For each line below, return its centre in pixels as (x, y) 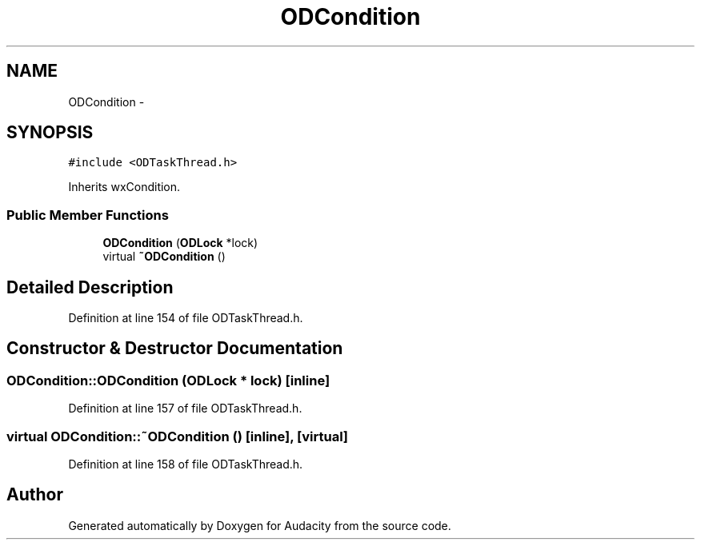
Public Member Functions (88, 215)
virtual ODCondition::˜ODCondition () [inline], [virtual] (178, 436)
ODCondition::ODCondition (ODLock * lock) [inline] (168, 380)
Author (35, 495)
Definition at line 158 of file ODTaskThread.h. (186, 464)
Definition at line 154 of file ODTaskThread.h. (186, 318)
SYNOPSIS (50, 133)
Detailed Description (90, 287)
